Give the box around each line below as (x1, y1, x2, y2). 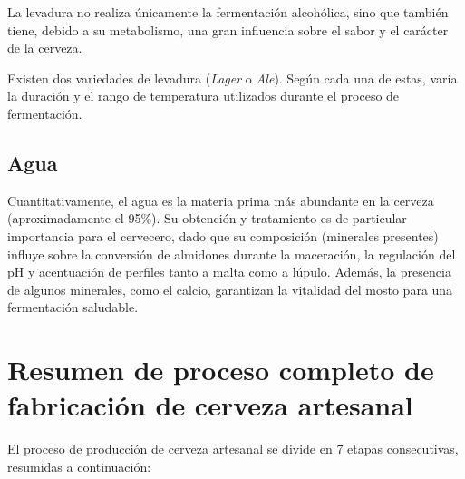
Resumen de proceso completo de (7, 351, 434, 388)
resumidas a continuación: (7, 456, 151, 475)
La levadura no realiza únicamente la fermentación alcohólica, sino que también (7, 3, 449, 21)
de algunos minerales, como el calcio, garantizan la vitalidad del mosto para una (7, 279, 453, 298)
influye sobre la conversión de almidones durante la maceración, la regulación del (7, 244, 456, 263)
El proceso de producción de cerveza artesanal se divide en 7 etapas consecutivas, (7, 439, 459, 458)
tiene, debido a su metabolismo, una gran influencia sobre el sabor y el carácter (7, 20, 449, 39)
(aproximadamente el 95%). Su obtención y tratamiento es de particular (7, 209, 407, 228)
